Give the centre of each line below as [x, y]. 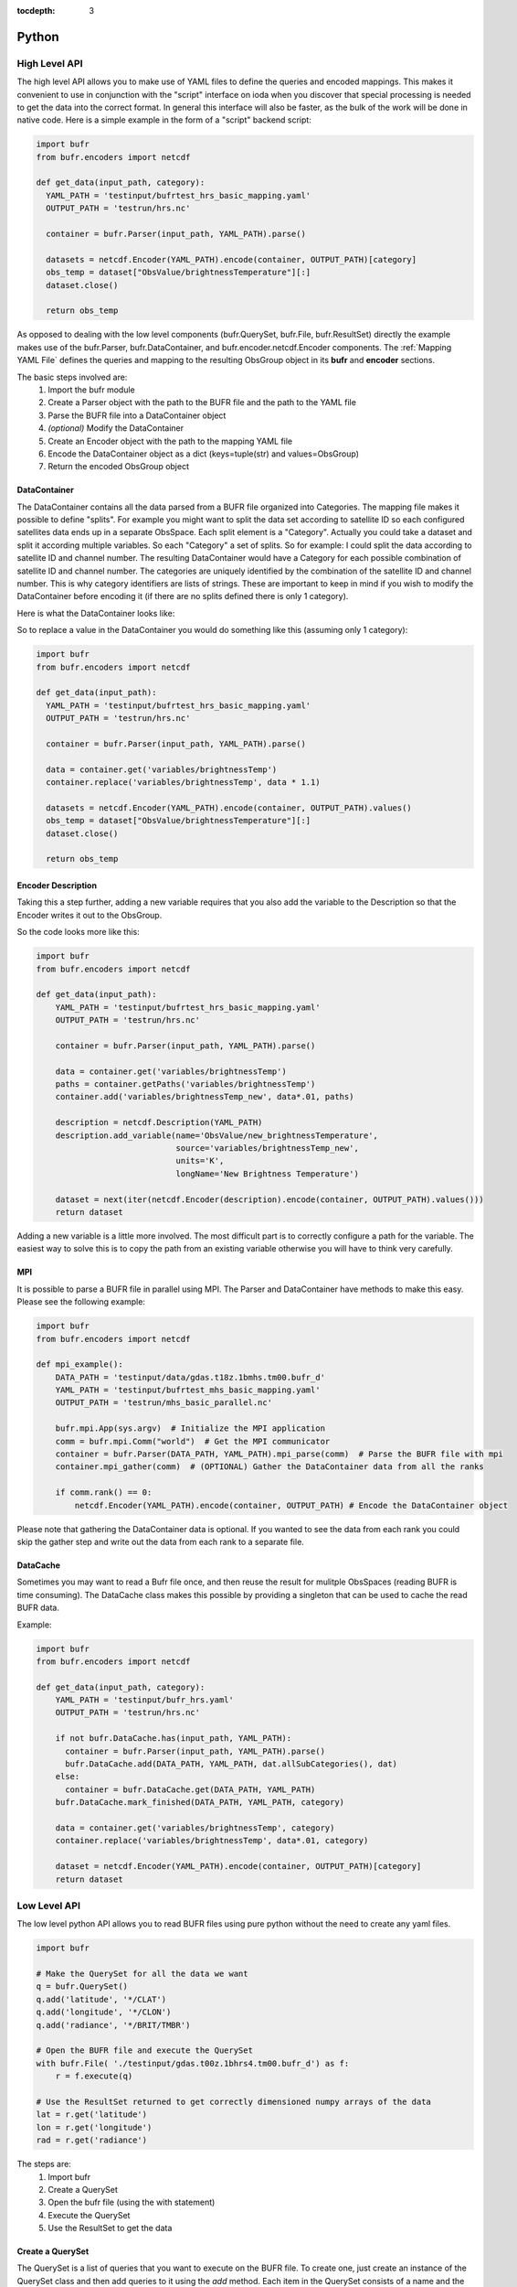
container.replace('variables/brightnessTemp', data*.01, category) [212, 1841]
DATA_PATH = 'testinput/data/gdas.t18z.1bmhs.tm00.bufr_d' [190, 1377]
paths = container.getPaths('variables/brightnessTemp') [185, 1084]
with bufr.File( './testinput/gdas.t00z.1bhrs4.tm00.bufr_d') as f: [193, 2063]
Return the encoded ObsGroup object [118, 467]
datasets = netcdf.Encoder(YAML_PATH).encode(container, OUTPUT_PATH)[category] [232, 259]
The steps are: [44, 2164]
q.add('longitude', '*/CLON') [104, 2012]
